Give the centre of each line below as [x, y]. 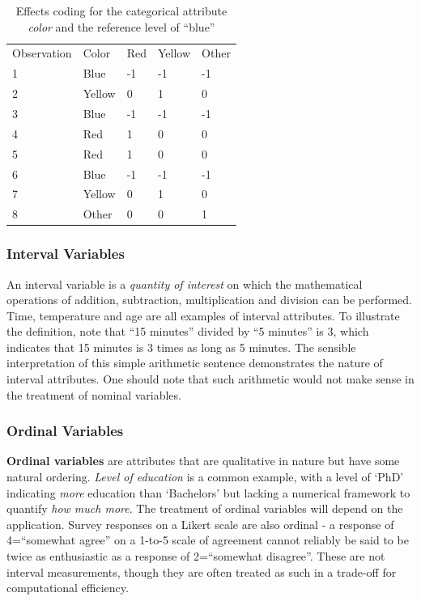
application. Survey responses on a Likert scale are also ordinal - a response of [200, 524]
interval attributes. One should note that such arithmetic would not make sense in [210, 379]
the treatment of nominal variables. [94, 394]
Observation [42, 53]
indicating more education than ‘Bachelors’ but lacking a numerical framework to [208, 492]
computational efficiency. [68, 588]
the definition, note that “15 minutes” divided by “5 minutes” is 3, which [188, 331]
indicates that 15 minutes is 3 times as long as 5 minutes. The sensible [181, 347]
